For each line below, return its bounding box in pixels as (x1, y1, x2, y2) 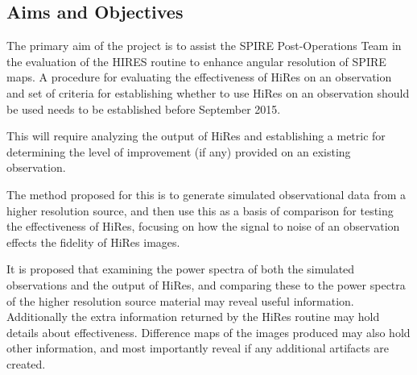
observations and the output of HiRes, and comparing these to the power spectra (6, 276, 406, 293)
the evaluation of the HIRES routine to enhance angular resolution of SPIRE (6, 52, 386, 69)
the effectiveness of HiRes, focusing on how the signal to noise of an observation (6, 218, 400, 235)
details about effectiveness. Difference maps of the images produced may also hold (6, 323, 411, 340)
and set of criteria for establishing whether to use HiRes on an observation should (6, 84, 410, 101)
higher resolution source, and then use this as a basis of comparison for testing (6, 202, 394, 219)
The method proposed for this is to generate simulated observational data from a (6, 185, 407, 202)
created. (6, 355, 46, 372)
